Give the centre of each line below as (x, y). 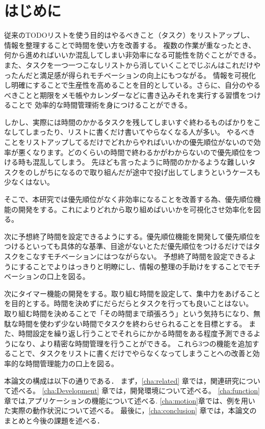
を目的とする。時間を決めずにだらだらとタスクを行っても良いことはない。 (129, 303)
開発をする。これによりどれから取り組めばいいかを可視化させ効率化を (136, 209)
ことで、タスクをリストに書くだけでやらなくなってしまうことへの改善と (132, 353)
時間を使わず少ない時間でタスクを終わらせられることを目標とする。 (132, 323)
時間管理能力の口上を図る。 (72, 363)
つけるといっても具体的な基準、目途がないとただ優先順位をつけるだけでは (129, 246)
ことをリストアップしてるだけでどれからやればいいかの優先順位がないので (129, 142)
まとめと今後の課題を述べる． (54, 420)
